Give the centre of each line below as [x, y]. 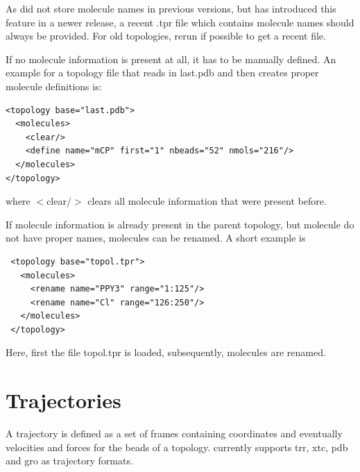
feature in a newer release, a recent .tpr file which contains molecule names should [180, 22]
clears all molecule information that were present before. [207, 201]
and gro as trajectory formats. [69, 461]
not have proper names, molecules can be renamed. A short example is [156, 238]
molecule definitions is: [54, 86]
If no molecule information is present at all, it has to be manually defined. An [171, 59]
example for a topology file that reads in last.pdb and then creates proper [162, 73]
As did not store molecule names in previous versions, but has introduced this [171, 8]
